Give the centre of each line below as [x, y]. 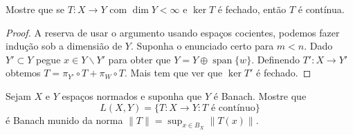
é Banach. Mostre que [260, 95]
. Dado [318, 46]
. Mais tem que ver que [174, 73]
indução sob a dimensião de [64, 46]
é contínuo [233, 108]
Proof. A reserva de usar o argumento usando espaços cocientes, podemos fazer [173, 32]
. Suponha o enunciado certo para [202, 46]
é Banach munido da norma [64, 120]
